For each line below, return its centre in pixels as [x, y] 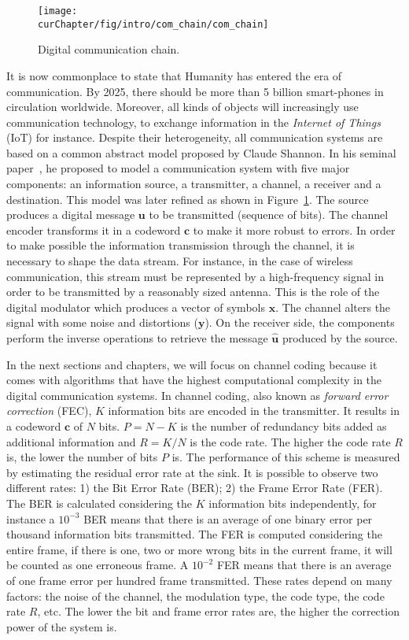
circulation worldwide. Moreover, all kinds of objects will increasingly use [182, 107]
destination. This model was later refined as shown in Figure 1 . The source [188, 199]
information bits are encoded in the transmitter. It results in [254, 411]
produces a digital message [71, 215]
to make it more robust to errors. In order [294, 229]
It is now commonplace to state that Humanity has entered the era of [174, 75]
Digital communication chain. [109, 49]
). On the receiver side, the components [300, 322]
